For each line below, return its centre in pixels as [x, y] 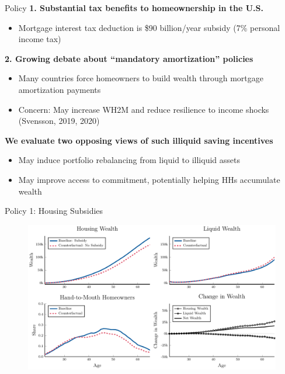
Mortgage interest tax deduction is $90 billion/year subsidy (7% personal [149, 27]
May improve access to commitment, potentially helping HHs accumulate [149, 179]
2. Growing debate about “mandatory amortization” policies [129, 58]
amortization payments [60, 89]
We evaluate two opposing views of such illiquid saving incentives [139, 140]
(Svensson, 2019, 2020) [59, 121]
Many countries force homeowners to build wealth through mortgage [141, 78]
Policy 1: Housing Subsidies [54, 211]
